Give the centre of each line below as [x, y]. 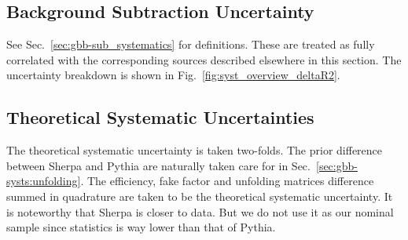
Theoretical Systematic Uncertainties [160, 117]
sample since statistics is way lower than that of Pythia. [141, 227]
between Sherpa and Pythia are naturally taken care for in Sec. [158, 165]
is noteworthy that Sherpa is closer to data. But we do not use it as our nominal [200, 211]
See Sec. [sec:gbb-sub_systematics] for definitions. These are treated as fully [191, 44]
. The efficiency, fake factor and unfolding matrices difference [227, 181]
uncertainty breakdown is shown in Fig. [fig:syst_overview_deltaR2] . [173, 75]
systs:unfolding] [44, 181]
